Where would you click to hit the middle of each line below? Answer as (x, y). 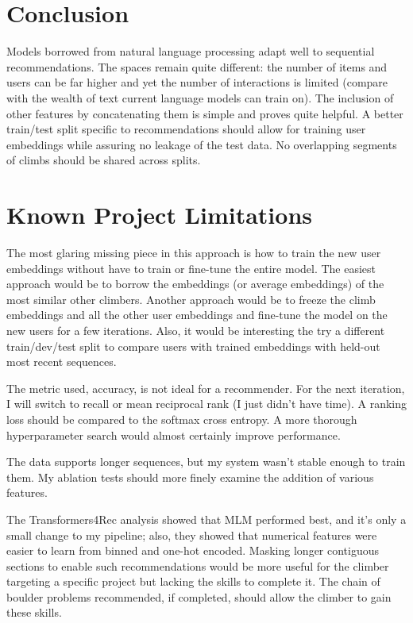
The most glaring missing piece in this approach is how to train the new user (194, 252)
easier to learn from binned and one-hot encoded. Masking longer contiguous (193, 550)
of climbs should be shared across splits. (104, 160)
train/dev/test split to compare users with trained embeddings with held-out (193, 346)
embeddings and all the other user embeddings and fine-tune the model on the (197, 315)
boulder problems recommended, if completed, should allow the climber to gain (199, 596)
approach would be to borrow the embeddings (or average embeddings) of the (195, 284)
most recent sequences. (62, 361)
